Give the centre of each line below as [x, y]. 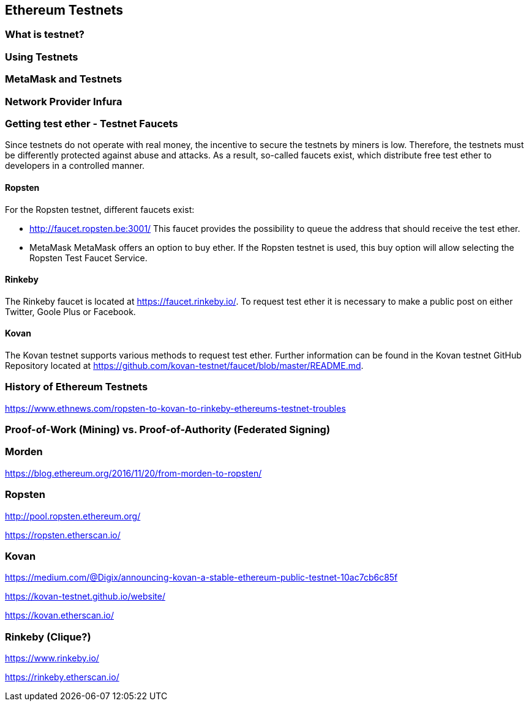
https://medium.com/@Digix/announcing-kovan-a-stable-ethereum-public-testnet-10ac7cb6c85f [201, 578]
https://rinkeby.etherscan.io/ [62, 677]
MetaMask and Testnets [64, 79]
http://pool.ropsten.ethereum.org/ [73, 516]
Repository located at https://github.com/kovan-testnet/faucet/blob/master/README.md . [184, 365]
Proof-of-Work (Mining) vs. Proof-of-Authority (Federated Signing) [168, 430]
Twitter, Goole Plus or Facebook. [70, 311]
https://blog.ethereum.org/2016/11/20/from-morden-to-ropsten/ [133, 473]
